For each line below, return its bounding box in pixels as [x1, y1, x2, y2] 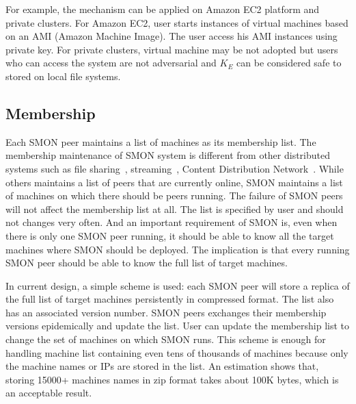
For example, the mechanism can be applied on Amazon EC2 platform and [5, 2, 320, 16]
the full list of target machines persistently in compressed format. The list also [5, 292, 334, 306]
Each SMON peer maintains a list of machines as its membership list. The [5, 134, 316, 149]
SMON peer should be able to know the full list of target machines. [5, 255, 288, 270]
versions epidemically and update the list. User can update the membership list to [5, 318, 350, 333]
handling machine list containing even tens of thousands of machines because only [5, 345, 348, 359]
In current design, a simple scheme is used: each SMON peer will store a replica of [5, 278, 350, 292]
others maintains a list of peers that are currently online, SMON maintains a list [5, 175, 343, 189]
